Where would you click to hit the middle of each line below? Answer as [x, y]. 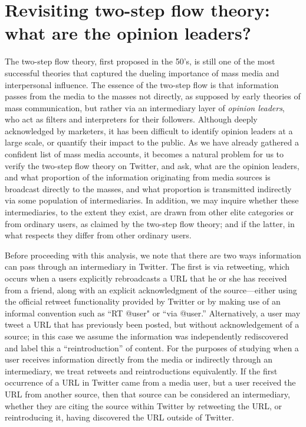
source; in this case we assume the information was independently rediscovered [147, 336]
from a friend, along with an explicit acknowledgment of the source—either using [151, 289]
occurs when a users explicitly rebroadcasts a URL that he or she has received [146, 278]
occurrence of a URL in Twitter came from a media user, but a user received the [150, 382]
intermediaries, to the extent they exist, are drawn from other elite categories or [149, 212]
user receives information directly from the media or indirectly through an [139, 359]
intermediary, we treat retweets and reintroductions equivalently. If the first [141, 371]
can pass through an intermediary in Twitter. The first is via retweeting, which [147, 266]
